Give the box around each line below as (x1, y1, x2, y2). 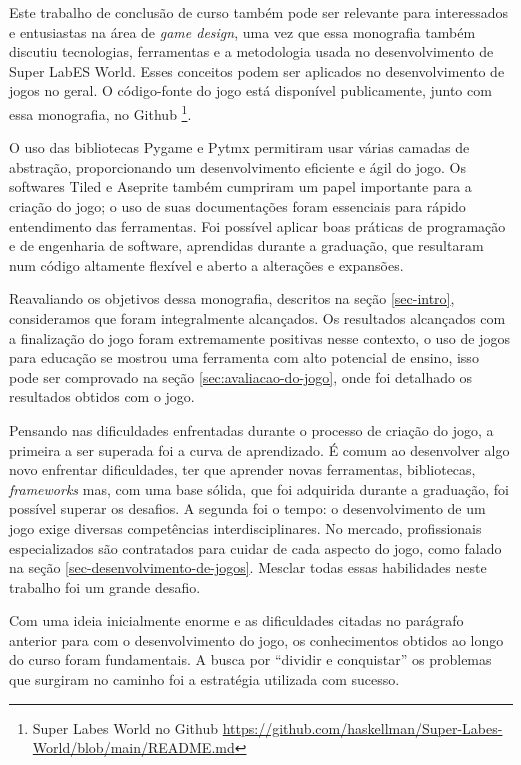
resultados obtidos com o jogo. (9, 386, 195, 407)
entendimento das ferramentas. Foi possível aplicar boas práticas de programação (9, 215, 506, 236)
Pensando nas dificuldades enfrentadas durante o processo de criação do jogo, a (9, 419, 494, 440)
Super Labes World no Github (32, 717, 219, 738)
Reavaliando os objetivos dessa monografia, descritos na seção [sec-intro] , (9, 288, 455, 309)
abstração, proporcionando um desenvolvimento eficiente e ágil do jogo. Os (9, 156, 466, 177)
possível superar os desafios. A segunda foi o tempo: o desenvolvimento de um (9, 498, 486, 519)
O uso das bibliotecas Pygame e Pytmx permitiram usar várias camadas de (9, 137, 470, 158)
